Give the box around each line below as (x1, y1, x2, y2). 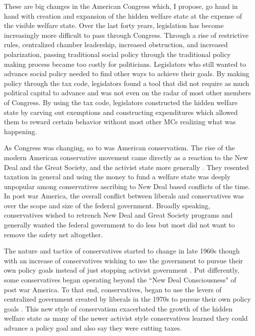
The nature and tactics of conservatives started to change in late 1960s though (4, 246, 240, 256)
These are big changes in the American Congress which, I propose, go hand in (4, 1, 238, 11)
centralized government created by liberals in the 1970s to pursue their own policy (4, 294, 251, 304)
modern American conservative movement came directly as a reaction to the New (4, 152, 248, 162)
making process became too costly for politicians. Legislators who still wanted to (4, 58, 246, 69)
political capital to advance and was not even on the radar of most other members (4, 87, 251, 98)
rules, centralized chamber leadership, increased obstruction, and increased (4, 39, 228, 50)
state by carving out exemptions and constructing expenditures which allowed (4, 107, 238, 117)
